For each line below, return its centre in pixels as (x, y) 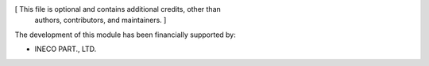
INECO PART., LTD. (66, 49)
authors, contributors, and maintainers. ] (100, 20)
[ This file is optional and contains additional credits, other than (118, 9)
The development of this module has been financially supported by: (125, 35)
